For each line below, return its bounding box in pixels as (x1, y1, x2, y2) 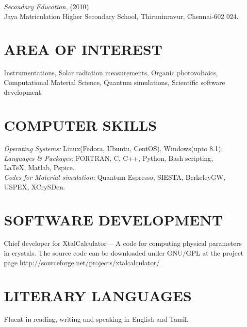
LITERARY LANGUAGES (4, 286, 192, 306)
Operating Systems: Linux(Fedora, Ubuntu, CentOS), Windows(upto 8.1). (4, 143, 223, 154)
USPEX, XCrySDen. (4, 181, 65, 191)
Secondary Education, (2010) (4, 1, 89, 11)
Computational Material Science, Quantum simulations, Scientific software (4, 77, 225, 87)
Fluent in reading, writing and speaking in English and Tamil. (4, 314, 189, 324)
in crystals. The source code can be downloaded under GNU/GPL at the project (4, 247, 244, 258)
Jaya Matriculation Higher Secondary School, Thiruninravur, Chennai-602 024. (4, 11, 239, 21)
